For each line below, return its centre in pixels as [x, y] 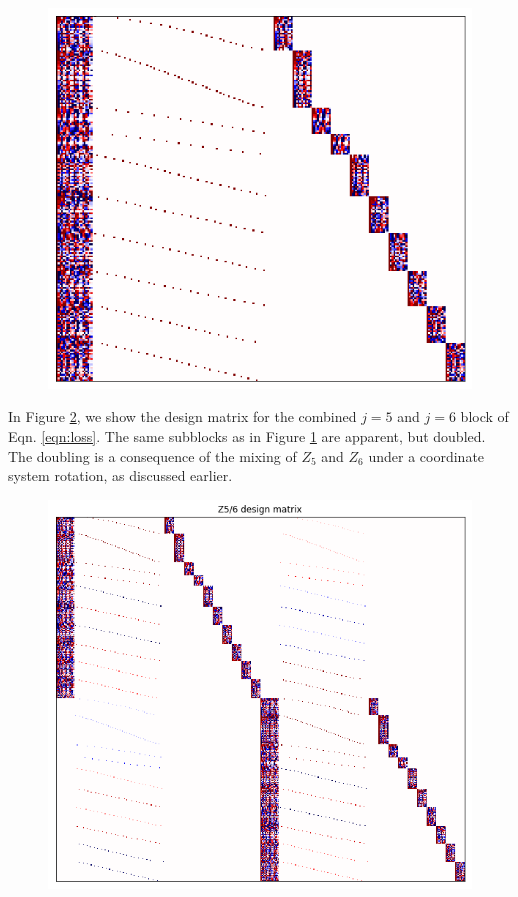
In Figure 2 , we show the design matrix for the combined [182, 416]
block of [484, 416]
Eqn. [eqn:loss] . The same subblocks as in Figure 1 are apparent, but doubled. [247, 435]
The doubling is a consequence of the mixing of [152, 455]
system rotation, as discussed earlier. [120, 475]
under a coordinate [426, 455]
